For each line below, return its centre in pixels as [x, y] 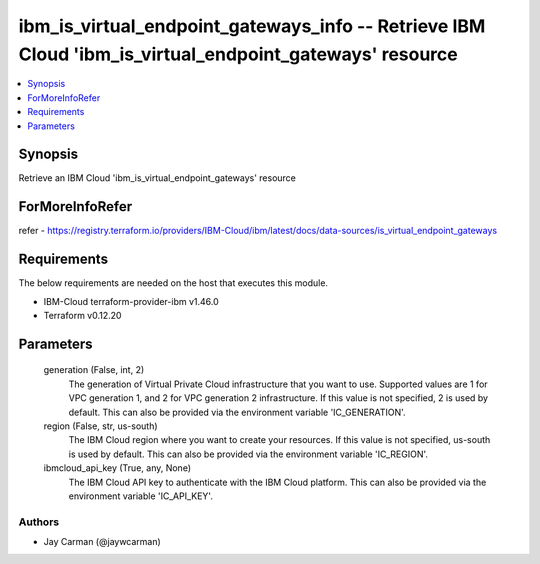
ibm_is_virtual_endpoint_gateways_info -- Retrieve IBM [252, 26]
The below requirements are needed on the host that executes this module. [173, 283]
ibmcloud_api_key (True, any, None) [117, 468]
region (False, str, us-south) [101, 426]
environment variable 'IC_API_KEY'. [141, 496]
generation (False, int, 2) [94, 370]
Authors [39, 522]
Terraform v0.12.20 [82, 316]
